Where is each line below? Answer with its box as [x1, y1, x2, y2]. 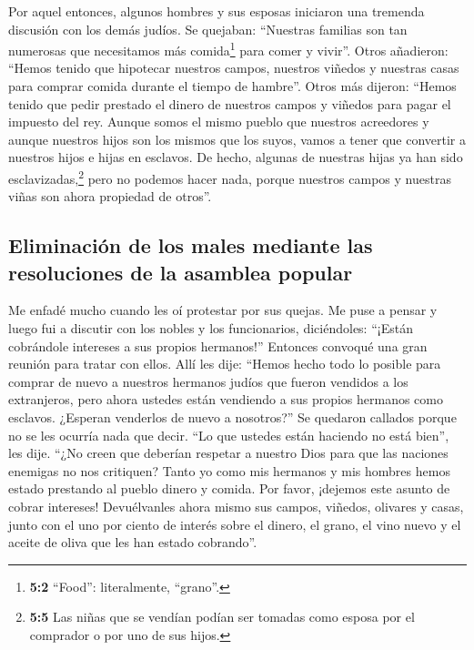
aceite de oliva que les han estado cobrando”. [8, 533, 257, 552]
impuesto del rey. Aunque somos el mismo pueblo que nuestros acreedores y [8, 112, 429, 131]
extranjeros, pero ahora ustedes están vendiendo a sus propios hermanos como [8, 390, 444, 409]
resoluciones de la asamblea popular [8, 258, 353, 286]
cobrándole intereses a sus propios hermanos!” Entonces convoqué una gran [8, 336, 428, 355]
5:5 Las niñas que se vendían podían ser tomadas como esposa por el [29, 607, 415, 626]
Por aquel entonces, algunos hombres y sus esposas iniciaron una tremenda [8, 2, 425, 20]
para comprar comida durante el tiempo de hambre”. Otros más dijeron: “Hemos [8, 76, 457, 96]
